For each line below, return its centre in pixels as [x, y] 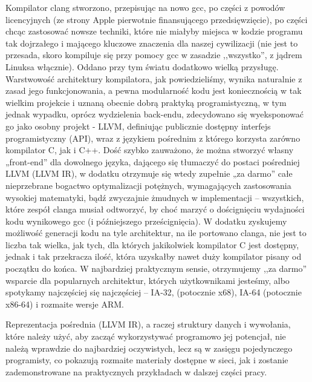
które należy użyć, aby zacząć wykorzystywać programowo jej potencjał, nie [146, 336]
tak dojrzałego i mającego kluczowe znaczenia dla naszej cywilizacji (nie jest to [152, 43]
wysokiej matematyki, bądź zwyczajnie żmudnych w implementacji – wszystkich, [155, 197]
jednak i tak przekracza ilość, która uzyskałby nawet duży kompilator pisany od [154, 256]
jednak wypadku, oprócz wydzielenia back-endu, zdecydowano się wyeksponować [154, 114]
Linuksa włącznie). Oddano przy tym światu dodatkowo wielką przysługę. [142, 66]
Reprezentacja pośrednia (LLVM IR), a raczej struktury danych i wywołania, [148, 324]
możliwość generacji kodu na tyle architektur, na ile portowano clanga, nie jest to [156, 233]
